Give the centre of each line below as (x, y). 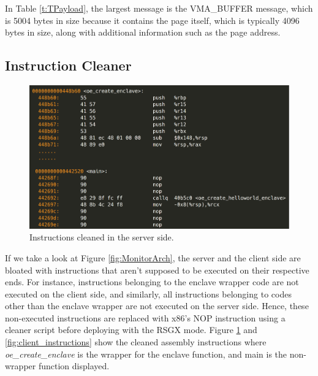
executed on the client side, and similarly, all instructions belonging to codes (148, 294)
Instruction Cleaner (68, 65)
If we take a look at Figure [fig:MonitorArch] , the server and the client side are (153, 257)
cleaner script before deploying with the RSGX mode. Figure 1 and (131, 330)
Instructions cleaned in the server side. (102, 237)
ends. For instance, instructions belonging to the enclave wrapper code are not (152, 282)
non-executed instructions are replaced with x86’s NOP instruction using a (145, 317)
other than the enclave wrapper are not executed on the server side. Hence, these (157, 306)
